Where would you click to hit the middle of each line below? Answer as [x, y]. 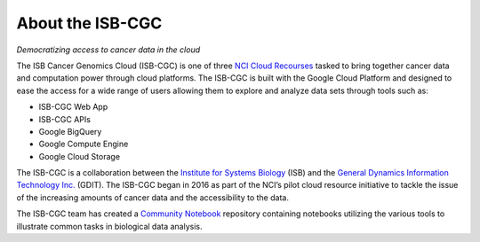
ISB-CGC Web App [73, 107]
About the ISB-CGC [89, 23]
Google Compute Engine [84, 144]
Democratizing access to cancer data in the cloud [108, 50]
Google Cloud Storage [79, 156]
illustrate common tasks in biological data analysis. [109, 226]
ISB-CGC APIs [64, 119]
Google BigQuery [70, 131]
